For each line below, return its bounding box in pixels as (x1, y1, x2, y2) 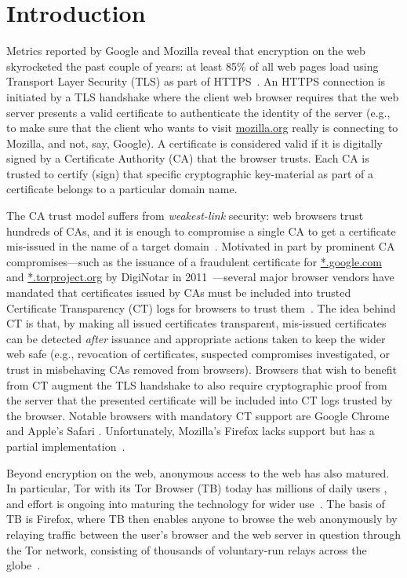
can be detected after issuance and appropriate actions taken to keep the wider (6, 330, 386, 346)
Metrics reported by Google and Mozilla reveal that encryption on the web (6, 42, 365, 59)
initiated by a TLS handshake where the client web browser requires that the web (6, 88, 399, 104)
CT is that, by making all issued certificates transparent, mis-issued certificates (6, 315, 387, 331)
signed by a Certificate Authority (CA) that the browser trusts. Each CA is (6, 150, 369, 166)
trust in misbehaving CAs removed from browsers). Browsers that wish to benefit (6, 361, 398, 377)
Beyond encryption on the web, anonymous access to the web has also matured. (6, 464, 390, 481)
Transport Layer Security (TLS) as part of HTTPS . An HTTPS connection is (6, 73, 386, 90)
